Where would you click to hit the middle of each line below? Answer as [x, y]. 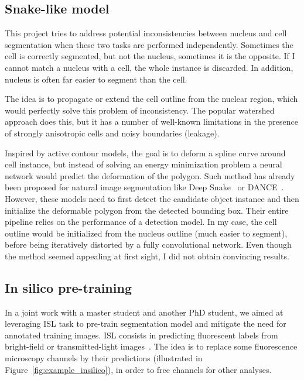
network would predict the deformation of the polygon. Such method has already [150, 175]
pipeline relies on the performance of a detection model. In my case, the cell [141, 222]
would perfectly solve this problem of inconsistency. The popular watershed [140, 110]
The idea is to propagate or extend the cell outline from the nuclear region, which [151, 99]
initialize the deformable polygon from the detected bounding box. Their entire [147, 210]
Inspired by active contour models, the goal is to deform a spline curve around [145, 153]
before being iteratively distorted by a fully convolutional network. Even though [148, 244]
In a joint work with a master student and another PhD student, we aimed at [144, 312]
